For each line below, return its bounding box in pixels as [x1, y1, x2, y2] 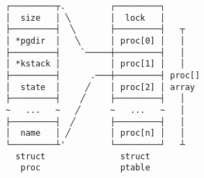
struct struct [15, 151, 150, 161]
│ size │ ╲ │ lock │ [6, 12, 166, 23]
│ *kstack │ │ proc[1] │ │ [6, 59, 185, 69]
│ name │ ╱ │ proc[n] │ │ [6, 128, 185, 139]
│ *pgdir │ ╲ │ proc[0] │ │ [6, 35, 185, 46]
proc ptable [20, 163, 150, 173]
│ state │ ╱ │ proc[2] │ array [6, 82, 196, 92]
